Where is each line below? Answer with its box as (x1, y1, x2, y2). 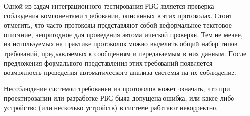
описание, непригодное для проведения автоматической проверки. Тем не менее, (4, 29, 243, 39)
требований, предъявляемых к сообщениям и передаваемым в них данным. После (4, 48, 247, 58)
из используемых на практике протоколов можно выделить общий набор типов (4, 39, 238, 49)
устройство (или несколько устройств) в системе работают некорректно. (4, 102, 218, 112)
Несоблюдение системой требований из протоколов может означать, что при (4, 83, 230, 93)
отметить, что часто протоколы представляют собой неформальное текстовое (4, 20, 232, 30)
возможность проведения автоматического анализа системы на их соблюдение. (4, 67, 236, 77)
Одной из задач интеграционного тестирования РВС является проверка (4, 1, 214, 11)
